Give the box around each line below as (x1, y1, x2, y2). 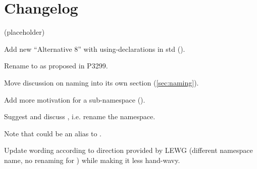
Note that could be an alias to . (4, 128, 101, 138)
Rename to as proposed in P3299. (4, 60, 108, 71)
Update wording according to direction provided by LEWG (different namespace (4, 145, 253, 155)
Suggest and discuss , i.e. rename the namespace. (4, 111, 156, 122)
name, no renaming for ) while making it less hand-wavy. (4, 154, 180, 165)
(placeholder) (4, 27, 45, 37)
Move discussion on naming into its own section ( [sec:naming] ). (4, 77, 199, 88)
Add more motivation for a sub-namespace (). (4, 94, 145, 105)
